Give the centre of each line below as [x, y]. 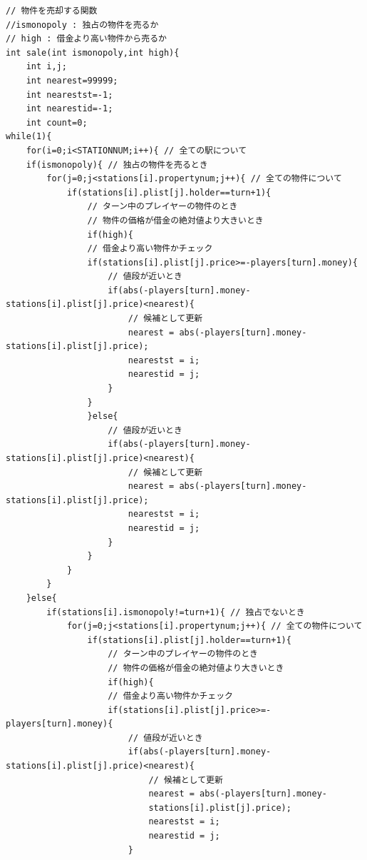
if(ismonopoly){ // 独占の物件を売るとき [117, 165]
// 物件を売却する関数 [52, 11]
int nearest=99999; [72, 80]
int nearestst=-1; [69, 95]
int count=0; [57, 122]
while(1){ [29, 137]
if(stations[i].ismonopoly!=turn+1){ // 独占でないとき [176, 612]
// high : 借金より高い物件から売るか [86, 39]
